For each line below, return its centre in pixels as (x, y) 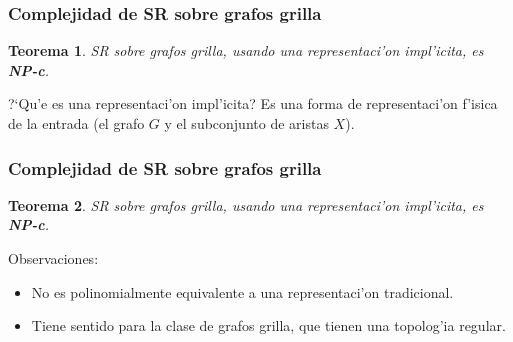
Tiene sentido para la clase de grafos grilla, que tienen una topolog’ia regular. (268, 325)
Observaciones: (53, 258)
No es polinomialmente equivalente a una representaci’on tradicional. (242, 291)
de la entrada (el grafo (76, 123)
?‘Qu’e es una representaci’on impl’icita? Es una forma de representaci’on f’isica (253, 103)
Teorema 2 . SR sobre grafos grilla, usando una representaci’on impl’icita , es (246, 204)
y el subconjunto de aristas (246, 123)
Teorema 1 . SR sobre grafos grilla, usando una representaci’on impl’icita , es (246, 50)
